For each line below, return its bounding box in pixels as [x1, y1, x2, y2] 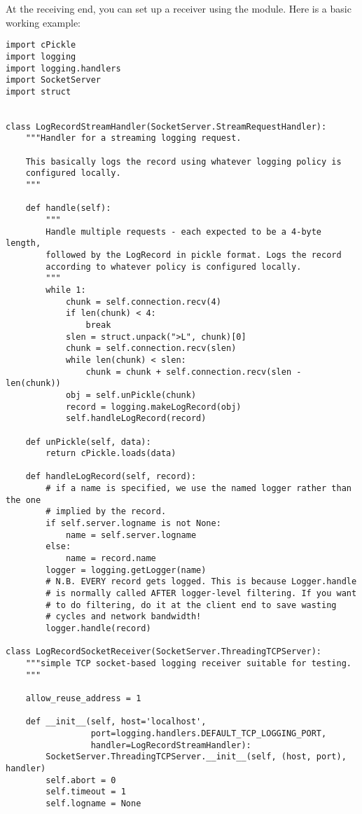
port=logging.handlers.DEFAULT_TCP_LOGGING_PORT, [90, 728, 327, 738]
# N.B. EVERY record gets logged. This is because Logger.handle [46, 577, 357, 587]
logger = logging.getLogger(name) [46, 565, 207, 575]
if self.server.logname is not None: [46, 518, 221, 529]
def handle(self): [25, 203, 111, 214]
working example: [6, 15, 81, 29]
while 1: [46, 284, 86, 295]
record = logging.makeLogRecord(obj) [65, 401, 242, 412]
